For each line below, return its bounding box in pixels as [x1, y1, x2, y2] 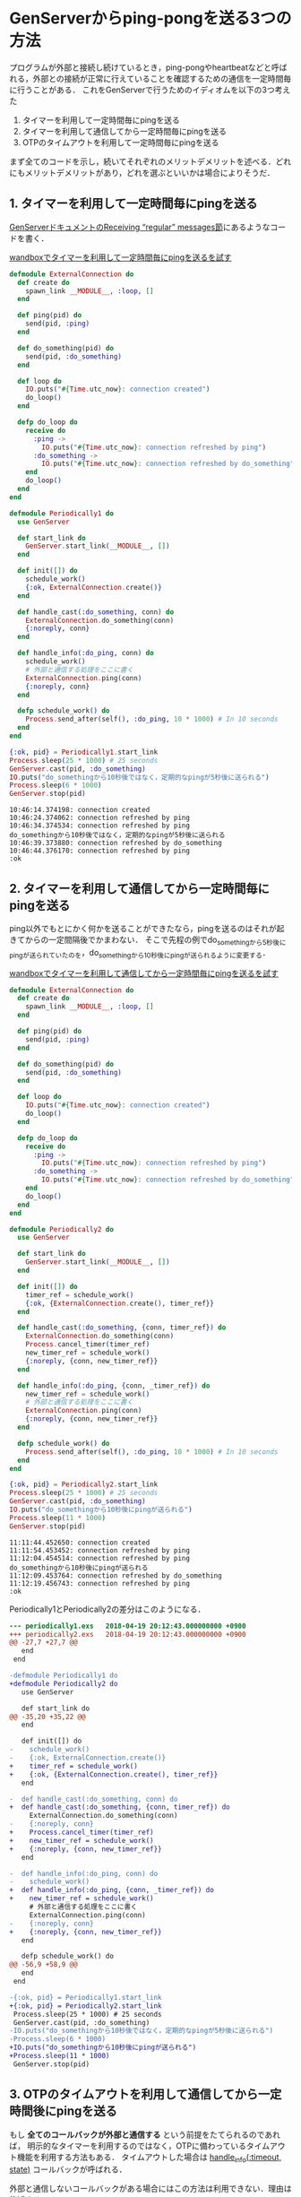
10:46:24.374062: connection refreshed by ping [9, 813, 191, 823]
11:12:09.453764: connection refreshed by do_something [9, 1570, 222, 1580]
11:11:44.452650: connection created [9, 1538, 150, 1547]
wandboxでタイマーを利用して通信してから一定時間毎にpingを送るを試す [9, 967, 279, 978]
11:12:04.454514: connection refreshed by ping [9, 1553, 191, 1562]
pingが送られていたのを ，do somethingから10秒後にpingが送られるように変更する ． [9, 947, 271, 960]
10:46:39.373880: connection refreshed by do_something [9, 839, 222, 848]
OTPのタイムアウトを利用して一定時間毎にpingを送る [21, 136, 219, 148]
